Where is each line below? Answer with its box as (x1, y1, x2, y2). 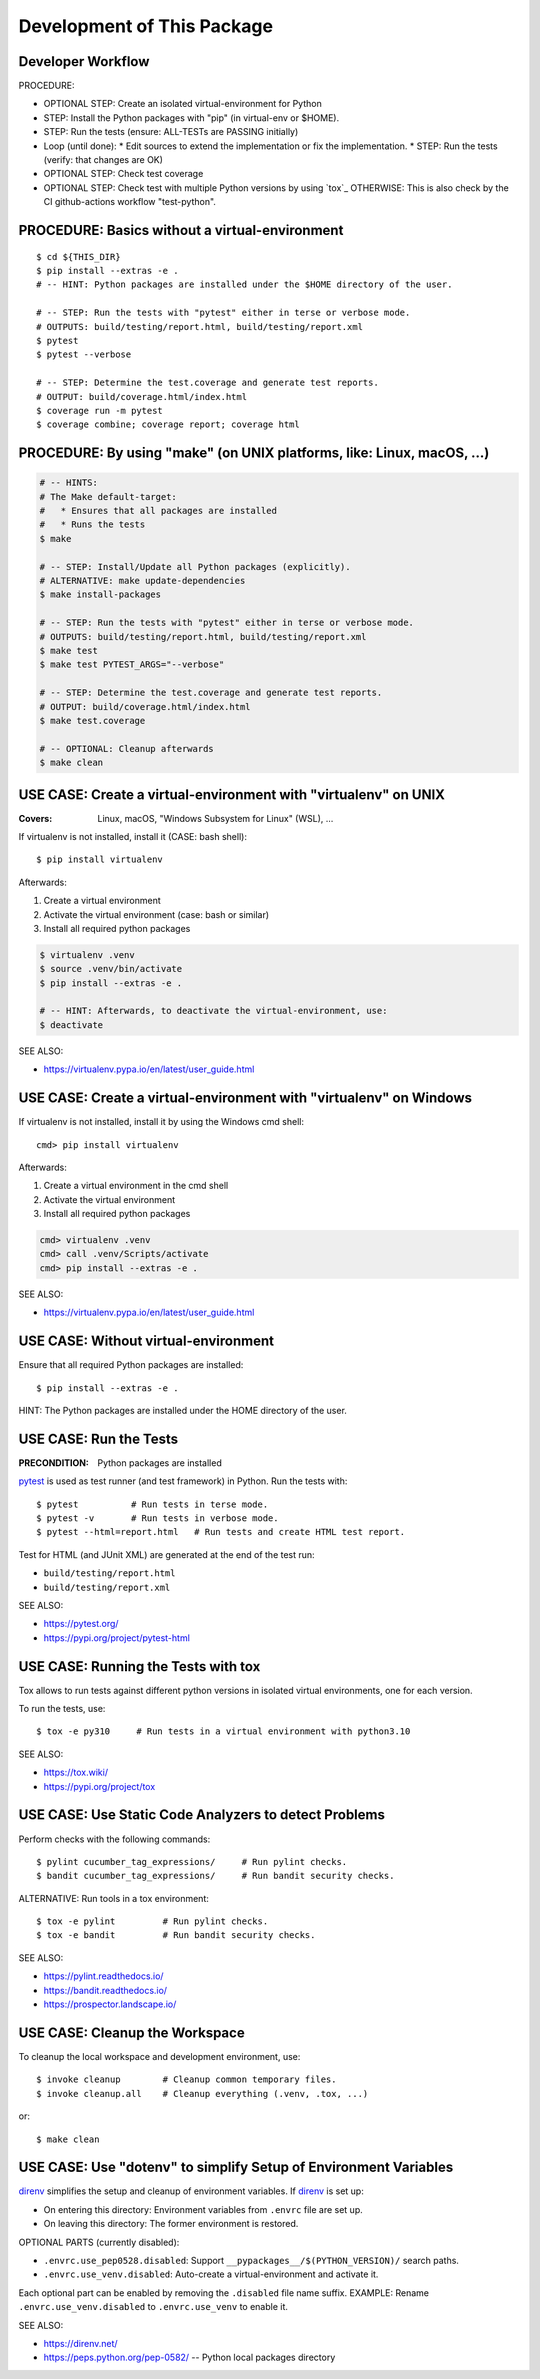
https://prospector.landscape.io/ (43, 1998, 177, 2010)
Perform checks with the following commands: (18, 1833, 211, 1845)
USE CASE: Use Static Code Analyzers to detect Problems (18, 1806, 385, 1824)
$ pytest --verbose (36, 349, 132, 360)
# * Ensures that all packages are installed (39, 505, 277, 517)
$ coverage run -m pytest (36, 405, 164, 416)
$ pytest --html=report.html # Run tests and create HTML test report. (36, 1526, 406, 1538)
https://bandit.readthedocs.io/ (43, 1984, 168, 1996)
